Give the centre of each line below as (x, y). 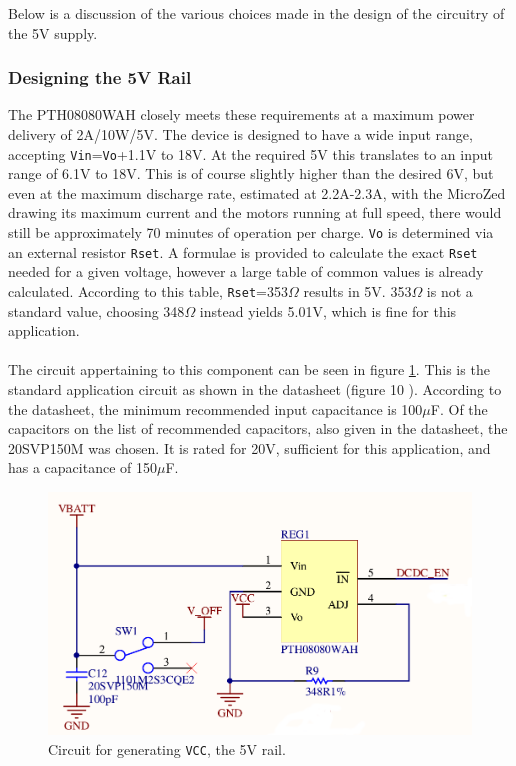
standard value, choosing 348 (96, 310)
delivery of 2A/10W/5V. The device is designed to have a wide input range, (240, 134)
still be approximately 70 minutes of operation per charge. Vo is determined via (251, 232)
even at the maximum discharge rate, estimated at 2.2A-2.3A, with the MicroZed (257, 192)
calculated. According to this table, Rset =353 (148, 290)
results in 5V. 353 (357, 290)
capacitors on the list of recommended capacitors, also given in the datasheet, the (258, 428)
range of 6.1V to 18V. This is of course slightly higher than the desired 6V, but (251, 173)
